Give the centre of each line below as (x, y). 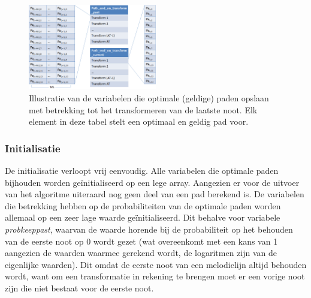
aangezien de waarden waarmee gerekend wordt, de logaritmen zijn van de (141, 253)
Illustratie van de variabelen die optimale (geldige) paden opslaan (149, 98)
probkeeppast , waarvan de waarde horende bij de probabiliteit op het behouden (149, 229)
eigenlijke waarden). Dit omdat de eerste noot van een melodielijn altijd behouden (156, 264)
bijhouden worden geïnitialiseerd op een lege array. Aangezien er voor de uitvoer (152, 182)
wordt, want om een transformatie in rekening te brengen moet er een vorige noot (155, 276)
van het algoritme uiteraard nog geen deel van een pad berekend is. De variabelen (155, 194)
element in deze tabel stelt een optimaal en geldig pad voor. (139, 121)
